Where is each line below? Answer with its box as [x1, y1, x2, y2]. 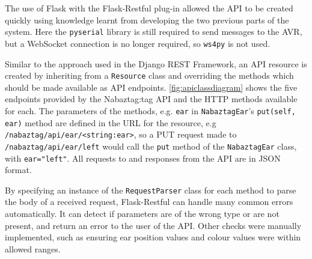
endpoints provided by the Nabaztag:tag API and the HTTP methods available [5, 93, 298, 105]
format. [5, 163, 32, 176]
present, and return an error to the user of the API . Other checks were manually [5, 219, 302, 231]
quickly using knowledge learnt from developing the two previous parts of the [5, 13, 289, 26]
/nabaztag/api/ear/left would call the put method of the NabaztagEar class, [5, 139, 297, 152]
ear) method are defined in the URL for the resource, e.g [5, 116, 216, 129]
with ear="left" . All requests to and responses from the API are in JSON [5, 151, 281, 164]
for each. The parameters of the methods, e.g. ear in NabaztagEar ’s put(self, [5, 104, 296, 117]
